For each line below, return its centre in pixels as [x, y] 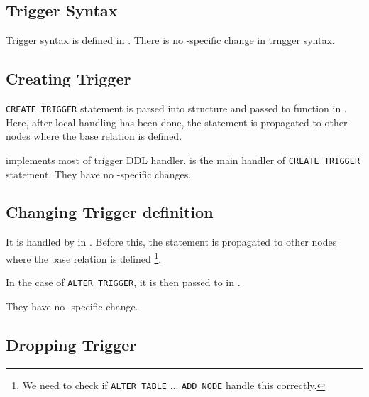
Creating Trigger [68, 78]
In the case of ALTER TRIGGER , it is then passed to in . [123, 282]
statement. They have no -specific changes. [99, 174]
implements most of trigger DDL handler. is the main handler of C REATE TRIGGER [183, 159]
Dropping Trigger [71, 344]
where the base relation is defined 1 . [84, 257]
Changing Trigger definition [110, 212]
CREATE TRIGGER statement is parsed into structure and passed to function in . [176, 108]
